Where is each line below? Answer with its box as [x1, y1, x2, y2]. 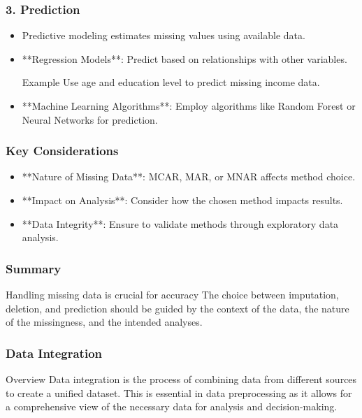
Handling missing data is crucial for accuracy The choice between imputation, [6, 287, 339, 301]
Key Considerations [6, 142, 119, 159]
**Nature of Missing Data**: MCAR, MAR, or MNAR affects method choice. [22, 169, 356, 184]
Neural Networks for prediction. [22, 112, 158, 127]
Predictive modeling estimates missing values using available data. [22, 28, 305, 43]
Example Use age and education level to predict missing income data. [22, 75, 320, 89]
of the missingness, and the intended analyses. [6, 315, 203, 329]
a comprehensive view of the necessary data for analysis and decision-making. [6, 399, 338, 414]
